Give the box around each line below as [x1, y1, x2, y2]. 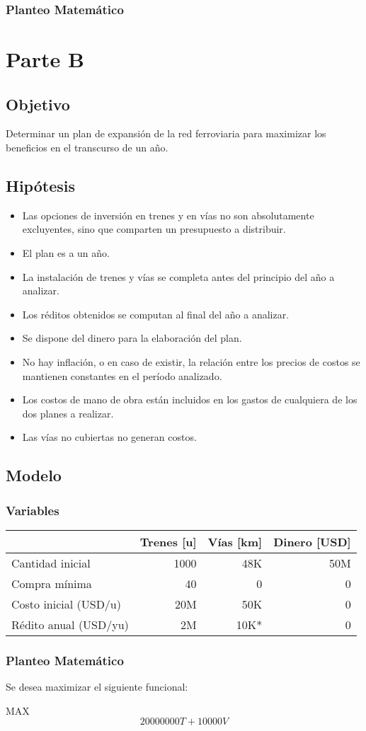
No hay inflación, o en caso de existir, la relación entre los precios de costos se [22, 354, 360, 369]
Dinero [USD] [273, 533, 351, 550]
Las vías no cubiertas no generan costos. [22, 430, 197, 444]
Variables [6, 501, 59, 519]
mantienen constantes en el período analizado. [22, 368, 222, 383]
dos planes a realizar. [22, 405, 114, 420]
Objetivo [6, 93, 70, 115]
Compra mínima [11, 575, 92, 592]
